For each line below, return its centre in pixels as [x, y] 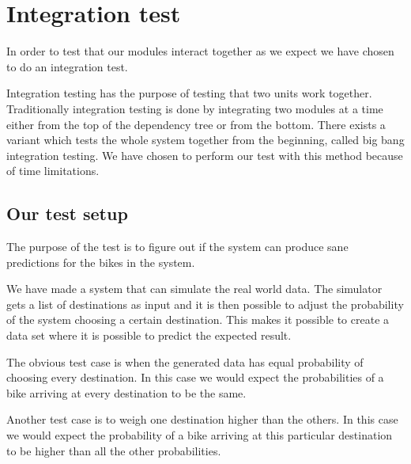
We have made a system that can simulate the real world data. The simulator [194, 289]
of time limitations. [53, 171]
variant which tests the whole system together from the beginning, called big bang [205, 140]
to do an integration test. [67, 66]
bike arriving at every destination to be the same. [126, 392]
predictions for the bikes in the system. [101, 262]
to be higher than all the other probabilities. [114, 450]
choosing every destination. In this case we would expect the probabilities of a [195, 377]
